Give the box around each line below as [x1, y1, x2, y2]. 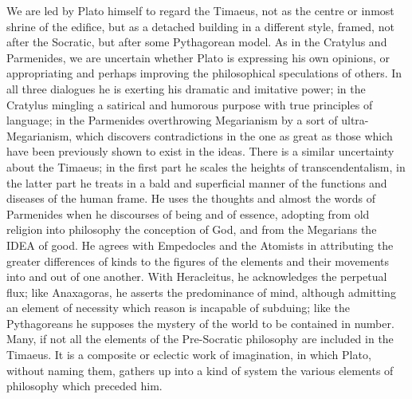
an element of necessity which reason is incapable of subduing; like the [6, 299, 350, 316]
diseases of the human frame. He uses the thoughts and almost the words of [6, 190, 376, 207]
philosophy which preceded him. [6, 377, 163, 394]
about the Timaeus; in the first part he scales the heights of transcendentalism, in [6, 158, 406, 175]
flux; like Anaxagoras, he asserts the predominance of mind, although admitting [6, 283, 396, 300]
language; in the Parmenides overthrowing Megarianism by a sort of [6, 112, 338, 128]
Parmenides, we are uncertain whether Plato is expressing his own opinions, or [6, 49, 390, 65]
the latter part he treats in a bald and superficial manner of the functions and [6, 174, 387, 191]
